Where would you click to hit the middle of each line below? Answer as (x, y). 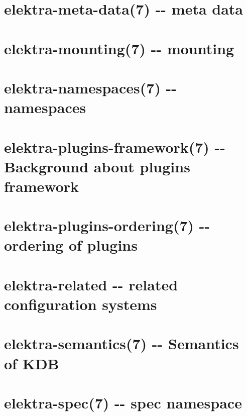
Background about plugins (97, 166)
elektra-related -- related (91, 284)
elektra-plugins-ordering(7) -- (107, 225)
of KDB (32, 363)
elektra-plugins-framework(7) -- (115, 146)
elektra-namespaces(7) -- (91, 87)
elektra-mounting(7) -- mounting (119, 48)
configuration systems (81, 304)
